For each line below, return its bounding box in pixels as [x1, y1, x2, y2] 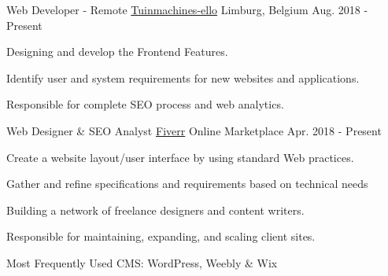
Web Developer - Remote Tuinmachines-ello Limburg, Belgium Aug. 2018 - [6, 2, 368, 17]
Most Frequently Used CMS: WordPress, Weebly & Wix [6, 254, 278, 270]
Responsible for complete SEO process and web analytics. [6, 96, 284, 112]
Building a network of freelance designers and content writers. [6, 201, 305, 218]
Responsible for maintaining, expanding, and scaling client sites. [6, 228, 316, 245]
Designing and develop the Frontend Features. [6, 43, 228, 60]
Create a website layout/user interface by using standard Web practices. [6, 149, 354, 165]
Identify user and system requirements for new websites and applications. [6, 69, 360, 86]
